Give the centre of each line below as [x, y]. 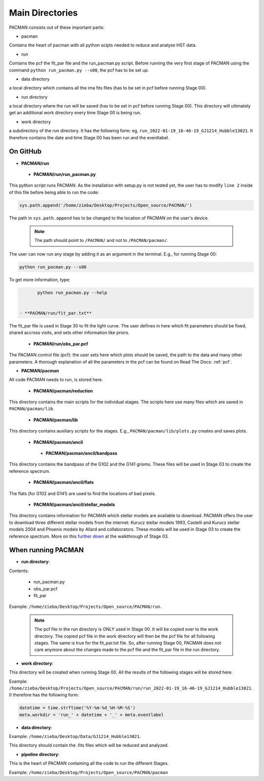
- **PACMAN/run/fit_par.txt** [55, 313]
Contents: [19, 571]
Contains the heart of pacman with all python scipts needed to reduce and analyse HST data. [103, 45]
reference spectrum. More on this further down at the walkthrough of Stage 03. [89, 536]
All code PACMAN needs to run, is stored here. [56, 380]
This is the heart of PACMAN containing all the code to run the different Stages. [89, 763]
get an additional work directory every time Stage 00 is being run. [75, 113]
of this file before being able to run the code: [54, 192]
